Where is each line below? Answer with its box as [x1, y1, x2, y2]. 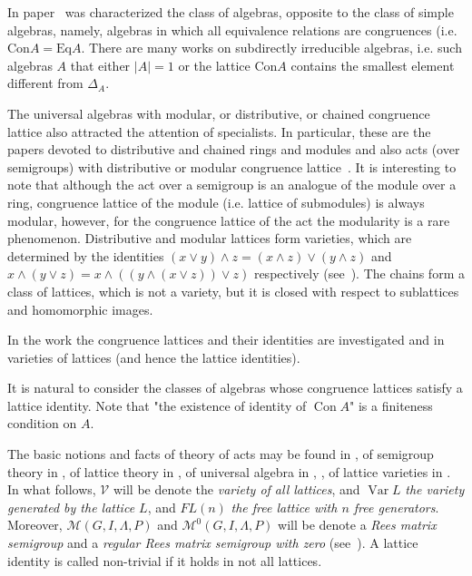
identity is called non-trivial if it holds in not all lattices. [7, 551, 322, 570]
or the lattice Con [178, 55, 278, 74]
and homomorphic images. [7, 299, 153, 318]
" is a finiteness [349, 395, 433, 415]
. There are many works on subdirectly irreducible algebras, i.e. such [81, 38, 462, 57]
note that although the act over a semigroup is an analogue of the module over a [7, 175, 457, 194]
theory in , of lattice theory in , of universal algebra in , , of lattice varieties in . [7, 462, 451, 481]
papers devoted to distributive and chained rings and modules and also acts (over [7, 140, 460, 159]
